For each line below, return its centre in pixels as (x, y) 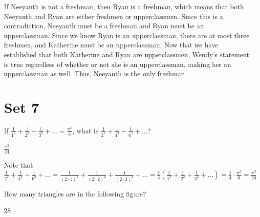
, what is (86, 130)
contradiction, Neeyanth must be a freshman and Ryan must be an (104, 26)
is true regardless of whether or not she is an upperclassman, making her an (118, 64)
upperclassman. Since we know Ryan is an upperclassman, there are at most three (127, 35)
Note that (19, 164)
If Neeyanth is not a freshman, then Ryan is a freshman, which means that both (124, 6)
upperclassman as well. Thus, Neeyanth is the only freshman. (96, 74)
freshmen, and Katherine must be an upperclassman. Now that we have (111, 45)
